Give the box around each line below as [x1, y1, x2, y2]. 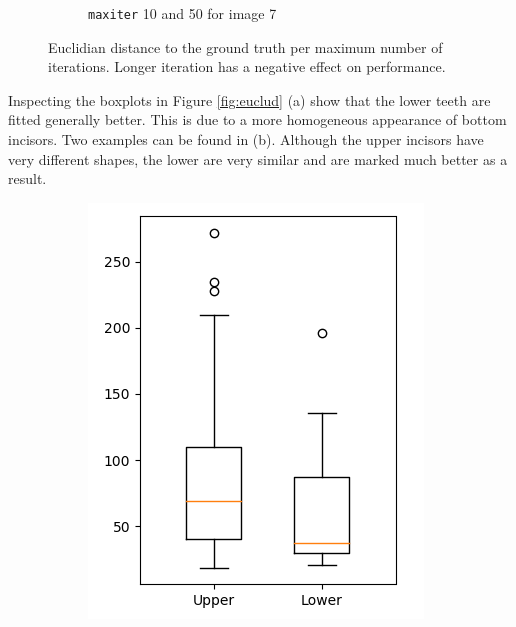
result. [8, 168, 47, 189]
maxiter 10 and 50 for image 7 [88, 3, 277, 23]
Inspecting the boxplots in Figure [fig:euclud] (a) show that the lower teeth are [8, 89, 491, 110]
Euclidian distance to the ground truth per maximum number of [48, 36, 443, 57]
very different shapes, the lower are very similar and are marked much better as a [8, 148, 508, 169]
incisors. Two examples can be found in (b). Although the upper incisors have [8, 129, 484, 150]
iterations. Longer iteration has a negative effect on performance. [48, 56, 446, 77]
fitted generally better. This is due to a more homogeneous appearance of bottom [8, 109, 507, 130]
